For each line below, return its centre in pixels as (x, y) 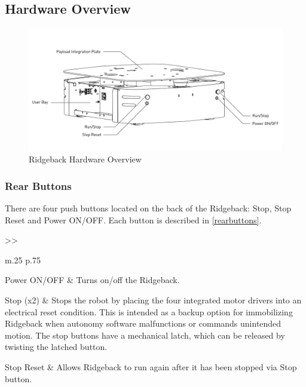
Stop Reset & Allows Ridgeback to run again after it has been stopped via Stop (151, 366)
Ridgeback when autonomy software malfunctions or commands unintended (143, 323)
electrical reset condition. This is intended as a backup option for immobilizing (149, 311)
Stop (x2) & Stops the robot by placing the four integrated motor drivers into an (153, 300)
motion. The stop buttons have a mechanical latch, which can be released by (145, 335)
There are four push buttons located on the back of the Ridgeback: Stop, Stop (148, 208)
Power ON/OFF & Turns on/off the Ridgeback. (92, 280)
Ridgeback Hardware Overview (85, 159)
